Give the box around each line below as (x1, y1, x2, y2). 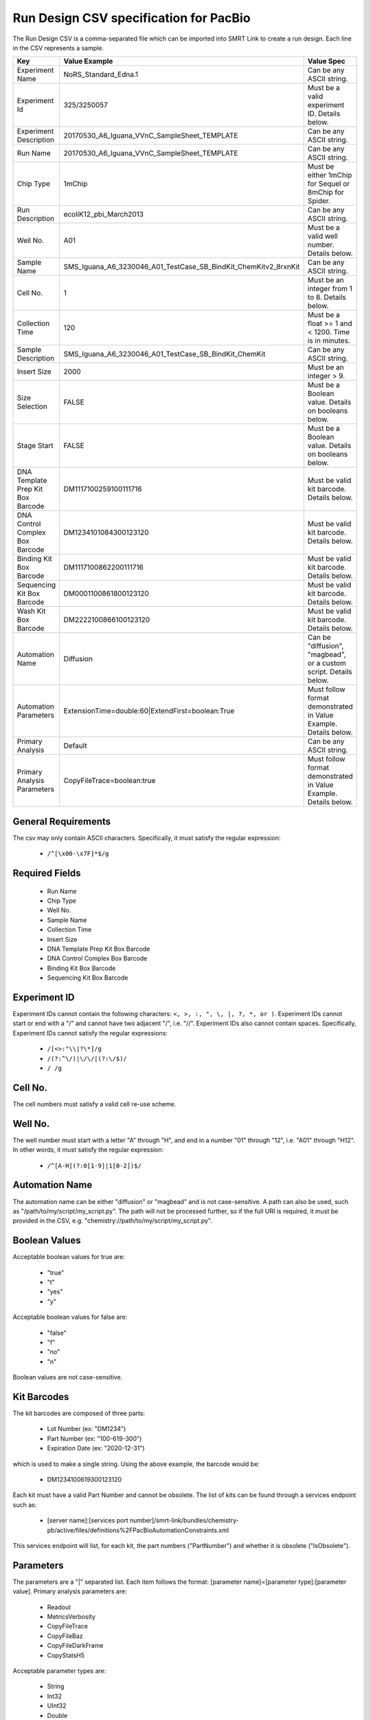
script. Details (307, 667, 352, 677)
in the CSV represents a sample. (12, 43, 104, 52)
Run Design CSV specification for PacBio (12, 10, 251, 25)
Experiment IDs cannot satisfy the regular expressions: (12, 1029, 168, 1037)
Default (63, 741, 87, 751)
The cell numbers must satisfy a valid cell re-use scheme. (12, 1099, 177, 1108)
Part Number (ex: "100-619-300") (47, 1434, 142, 1443)
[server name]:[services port (47, 1516, 128, 1525)
